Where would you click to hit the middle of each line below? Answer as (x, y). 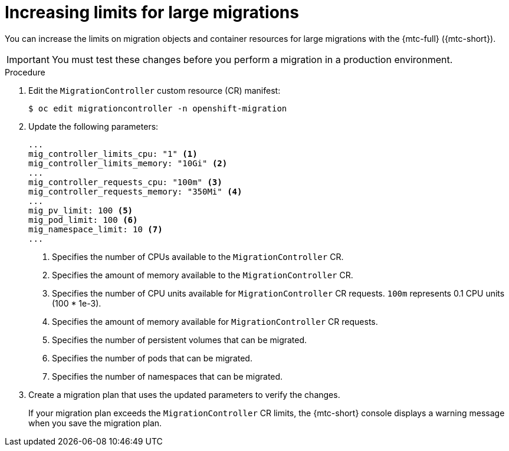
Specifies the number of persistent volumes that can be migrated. (180, 340)
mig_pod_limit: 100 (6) (83, 220)
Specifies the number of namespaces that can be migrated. (168, 376)
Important (28, 59)
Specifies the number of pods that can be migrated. (152, 358)
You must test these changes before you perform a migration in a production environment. (252, 59)
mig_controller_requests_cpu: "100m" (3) (125, 182)
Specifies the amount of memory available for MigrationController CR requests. (215, 321)
